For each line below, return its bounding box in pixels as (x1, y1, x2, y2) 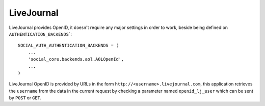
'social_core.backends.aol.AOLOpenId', (27, 56, 124, 62)
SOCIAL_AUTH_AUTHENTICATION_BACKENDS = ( (18, 43, 119, 49)
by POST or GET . (9, 95, 42, 101)
